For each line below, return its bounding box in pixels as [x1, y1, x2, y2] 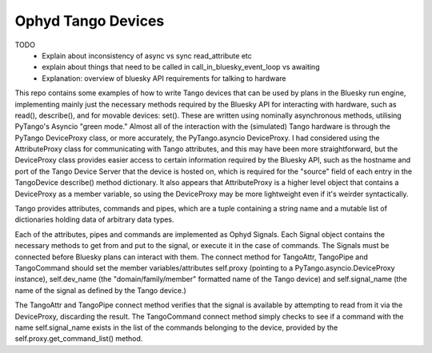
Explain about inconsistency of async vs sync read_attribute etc [42, 50, 252, 60]
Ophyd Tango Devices [14, 12, 165, 30]
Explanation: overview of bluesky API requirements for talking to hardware [42, 73, 286, 83]
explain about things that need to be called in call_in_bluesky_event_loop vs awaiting [42, 62, 320, 72]
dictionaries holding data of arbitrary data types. [14, 215, 175, 224]
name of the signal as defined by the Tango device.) [14, 285, 187, 295]
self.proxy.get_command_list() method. [14, 334, 143, 343]
